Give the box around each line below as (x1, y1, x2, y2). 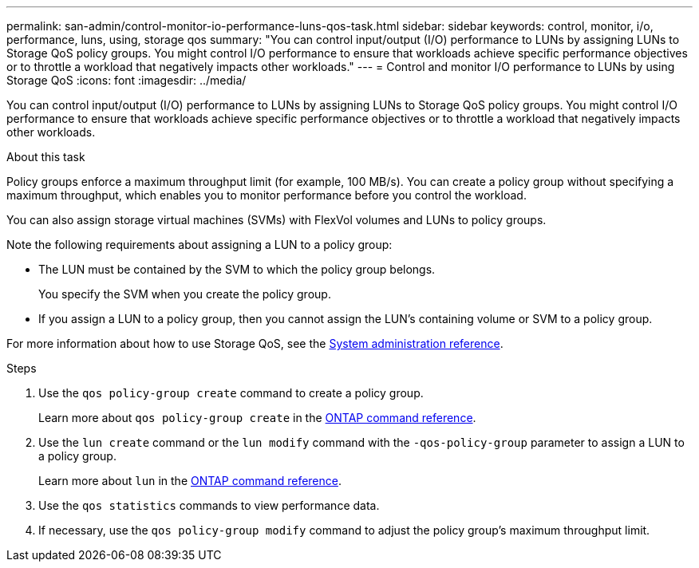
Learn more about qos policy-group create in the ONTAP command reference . (38, 411, 476, 424)
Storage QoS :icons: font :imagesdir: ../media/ (6, 73, 247, 87)
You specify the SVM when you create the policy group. (38, 287, 331, 301)
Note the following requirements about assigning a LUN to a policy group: (6, 238, 393, 251)
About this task (6, 150, 85, 164)
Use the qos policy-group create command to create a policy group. (38, 386, 424, 400)
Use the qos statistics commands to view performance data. (38, 499, 380, 512)
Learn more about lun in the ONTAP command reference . (38, 474, 342, 487)
